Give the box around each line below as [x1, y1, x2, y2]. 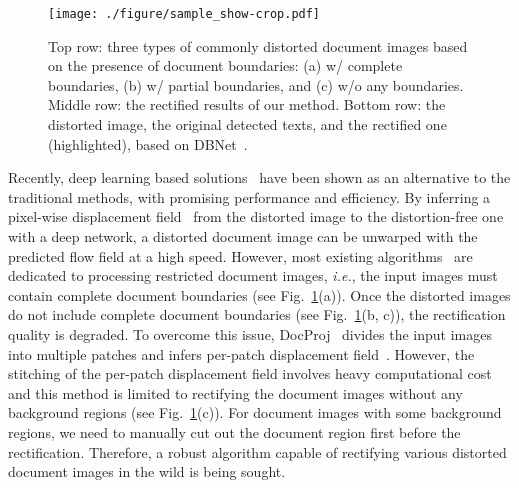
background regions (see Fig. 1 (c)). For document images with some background [8, 402, 502, 423]
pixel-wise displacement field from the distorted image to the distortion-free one [8, 206, 504, 227]
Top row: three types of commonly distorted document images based [48, 35, 468, 56]
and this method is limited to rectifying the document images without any [8, 382, 463, 403]
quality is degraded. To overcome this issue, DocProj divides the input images [8, 323, 492, 344]
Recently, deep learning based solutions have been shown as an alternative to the [8, 167, 511, 188]
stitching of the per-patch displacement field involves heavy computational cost [8, 363, 492, 384]
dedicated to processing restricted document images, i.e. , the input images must [8, 265, 498, 286]
